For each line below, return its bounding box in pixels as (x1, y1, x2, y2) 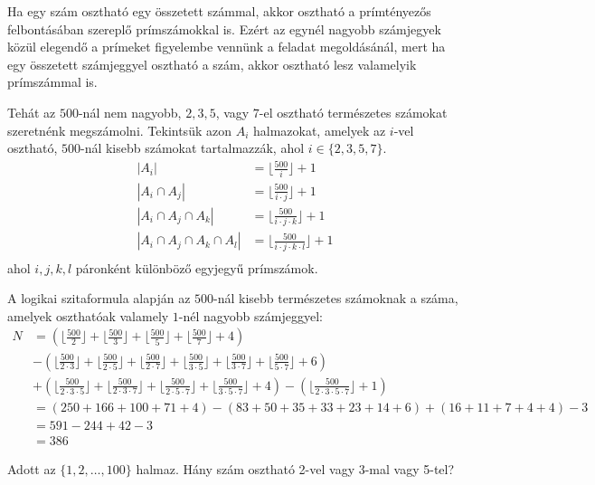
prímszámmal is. (7, 72, 98, 91)
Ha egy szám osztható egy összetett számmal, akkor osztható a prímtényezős (7, 2, 431, 20)
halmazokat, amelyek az (252, 120, 386, 139)
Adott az (7, 459, 56, 478)
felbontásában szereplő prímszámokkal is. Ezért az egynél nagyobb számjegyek (7, 19, 441, 38)
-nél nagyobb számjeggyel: (178, 306, 323, 325)
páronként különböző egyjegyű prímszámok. (75, 258, 318, 277)
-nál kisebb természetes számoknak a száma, (213, 289, 458, 308)
